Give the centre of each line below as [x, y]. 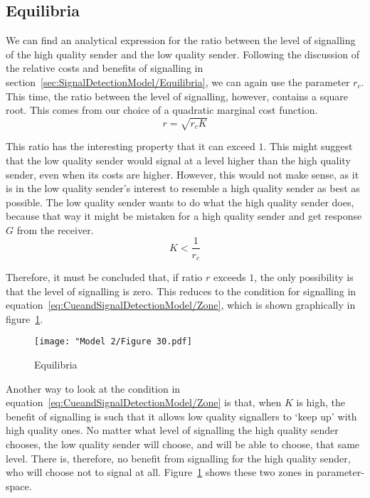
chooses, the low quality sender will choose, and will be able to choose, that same [183, 444]
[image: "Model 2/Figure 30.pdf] [113, 342]
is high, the [321, 402]
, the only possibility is [304, 276]
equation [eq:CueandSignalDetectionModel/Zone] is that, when [144, 402]
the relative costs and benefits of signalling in [105, 68]
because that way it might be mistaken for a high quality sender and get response [184, 216]
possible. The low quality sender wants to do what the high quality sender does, [180, 202]
